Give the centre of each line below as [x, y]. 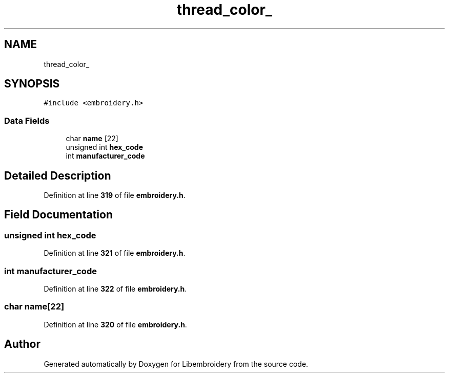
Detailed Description [58, 175]
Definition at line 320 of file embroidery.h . [115, 324]
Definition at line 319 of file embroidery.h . [115, 195]
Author [22, 344]
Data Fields [27, 120]
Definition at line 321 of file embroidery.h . [115, 253]
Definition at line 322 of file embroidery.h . [115, 289]
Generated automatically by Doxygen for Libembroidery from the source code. [176, 364]
